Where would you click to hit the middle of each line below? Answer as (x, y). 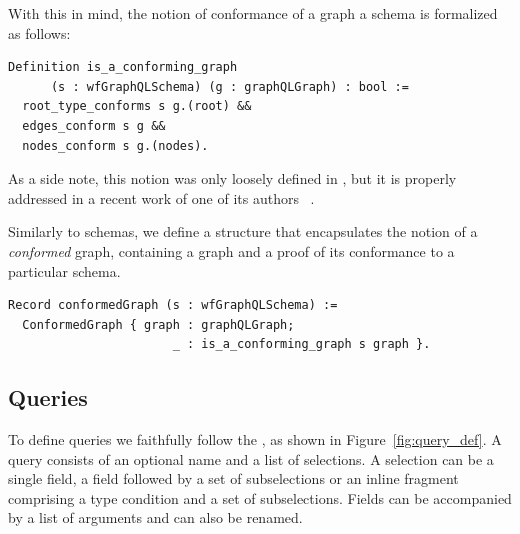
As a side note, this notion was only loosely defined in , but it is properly (232, 178)
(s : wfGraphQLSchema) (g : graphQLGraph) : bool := (229, 86)
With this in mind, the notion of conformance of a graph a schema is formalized (253, 13)
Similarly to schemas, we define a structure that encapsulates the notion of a (243, 231)
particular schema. (64, 270)
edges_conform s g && (94, 125)
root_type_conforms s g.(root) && (137, 106)
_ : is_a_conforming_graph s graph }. (301, 344)
